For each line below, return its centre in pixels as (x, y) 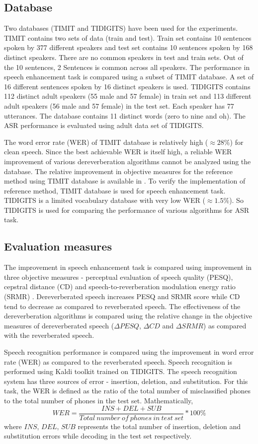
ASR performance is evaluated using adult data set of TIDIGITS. (104, 125)
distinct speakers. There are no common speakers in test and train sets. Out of (124, 57)
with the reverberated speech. (49, 335)
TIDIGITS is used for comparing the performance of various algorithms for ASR (127, 210)
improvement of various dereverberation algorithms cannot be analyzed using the (128, 161)
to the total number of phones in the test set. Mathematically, (99, 400)
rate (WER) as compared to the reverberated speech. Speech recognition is (118, 361)
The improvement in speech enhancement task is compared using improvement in (128, 267)
